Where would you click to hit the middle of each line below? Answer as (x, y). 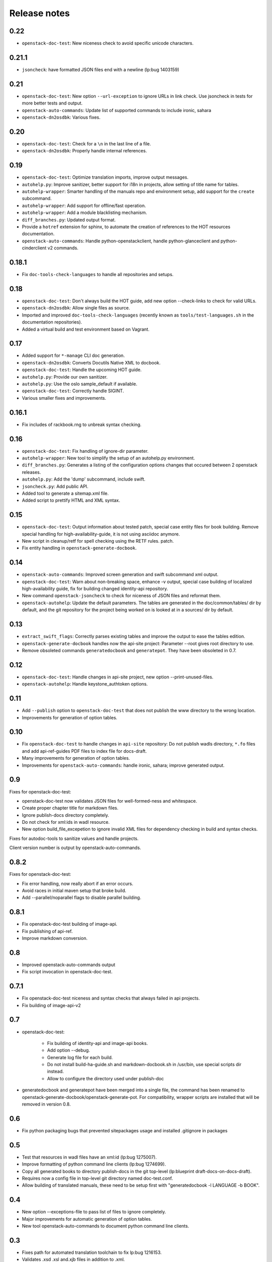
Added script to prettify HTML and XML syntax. (71, 500)
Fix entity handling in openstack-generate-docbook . (79, 548)
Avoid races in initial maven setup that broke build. (74, 890)
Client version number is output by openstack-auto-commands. (75, 848)
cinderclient (34, 248)
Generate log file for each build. (80, 1057)
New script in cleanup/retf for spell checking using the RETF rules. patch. (98, 541)
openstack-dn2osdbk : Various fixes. (61, 117)
